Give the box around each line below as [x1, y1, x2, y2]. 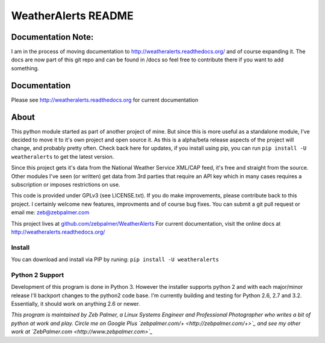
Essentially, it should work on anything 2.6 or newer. [11, 300, 141, 307]
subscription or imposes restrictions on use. [11, 181, 120, 188]
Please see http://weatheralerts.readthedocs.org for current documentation [11, 96, 199, 104]
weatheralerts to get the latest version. [11, 153, 114, 160]
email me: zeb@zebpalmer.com [11, 209, 90, 216]
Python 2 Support [11, 271, 64, 279]
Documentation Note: [11, 32, 94, 42]
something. [11, 64, 39, 72]
